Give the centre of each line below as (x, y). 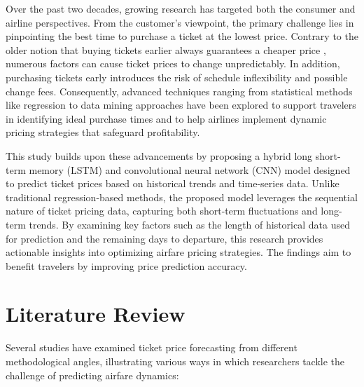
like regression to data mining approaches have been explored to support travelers (181, 105)
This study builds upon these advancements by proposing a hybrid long (159, 155)
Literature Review (96, 314)
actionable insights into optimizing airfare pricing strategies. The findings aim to (178, 252)
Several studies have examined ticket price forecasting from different (152, 347)
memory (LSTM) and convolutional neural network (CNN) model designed (190, 169)
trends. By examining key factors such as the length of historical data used (189, 224)
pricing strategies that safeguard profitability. (103, 132)
